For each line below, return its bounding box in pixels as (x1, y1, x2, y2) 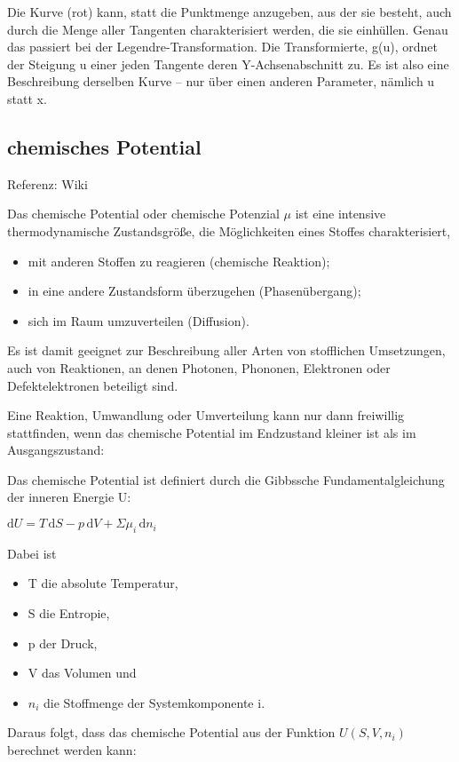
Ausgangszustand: (7, 441, 105, 459)
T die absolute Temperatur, (28, 574, 178, 592)
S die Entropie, (28, 604, 110, 623)
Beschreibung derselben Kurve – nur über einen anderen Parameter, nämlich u (7, 72, 435, 91)
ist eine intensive (295, 204, 386, 223)
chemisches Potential (7, 132, 202, 160)
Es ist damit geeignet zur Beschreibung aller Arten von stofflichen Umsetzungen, (7, 341, 446, 360)
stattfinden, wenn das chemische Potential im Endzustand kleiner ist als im (7, 423, 416, 441)
